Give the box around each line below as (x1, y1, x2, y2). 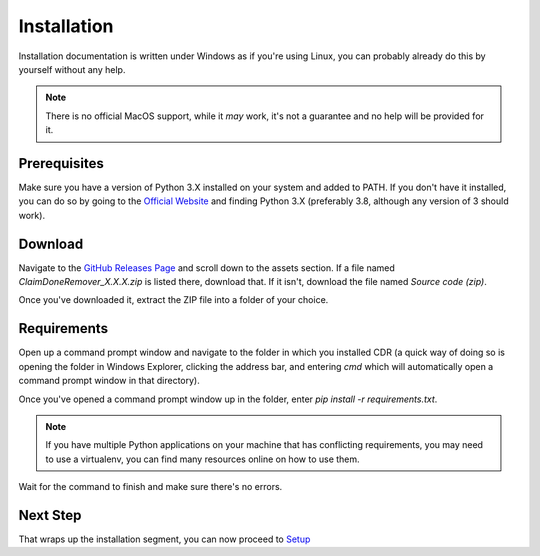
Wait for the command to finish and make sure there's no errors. (18, 481, 283, 493)
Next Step (18, 506, 82, 524)
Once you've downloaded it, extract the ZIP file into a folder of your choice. (18, 294, 329, 306)
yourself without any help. (18, 63, 126, 75)
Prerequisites (18, 155, 104, 172)
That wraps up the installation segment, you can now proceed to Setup (18, 533, 311, 545)
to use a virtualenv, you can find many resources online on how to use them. (45, 453, 360, 465)
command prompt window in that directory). (18, 375, 200, 387)
